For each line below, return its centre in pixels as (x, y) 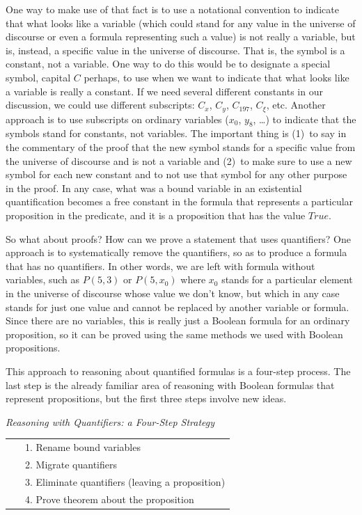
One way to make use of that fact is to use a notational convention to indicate (172, 9)
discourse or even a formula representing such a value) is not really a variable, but (181, 37)
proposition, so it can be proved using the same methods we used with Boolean (174, 334)
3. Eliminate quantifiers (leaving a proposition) (125, 481)
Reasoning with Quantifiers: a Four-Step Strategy (110, 421)
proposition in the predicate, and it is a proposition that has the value (156, 215)
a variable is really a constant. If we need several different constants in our (164, 91)
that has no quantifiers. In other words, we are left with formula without (160, 266)
